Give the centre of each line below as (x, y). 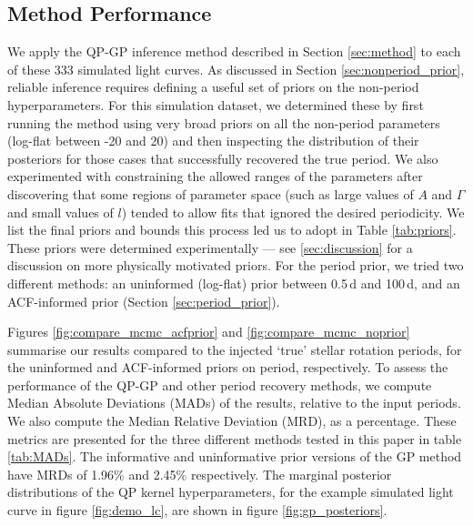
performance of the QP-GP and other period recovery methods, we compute (220, 384)
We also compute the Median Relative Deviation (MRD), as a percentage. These (232, 421)
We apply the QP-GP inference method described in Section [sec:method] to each (234, 51)
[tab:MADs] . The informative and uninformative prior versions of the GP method (235, 456)
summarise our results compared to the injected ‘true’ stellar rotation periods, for (235, 349)
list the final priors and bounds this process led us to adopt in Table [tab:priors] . (232, 230)
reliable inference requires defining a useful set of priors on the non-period (213, 87)
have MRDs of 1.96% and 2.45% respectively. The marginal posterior (200, 474)
